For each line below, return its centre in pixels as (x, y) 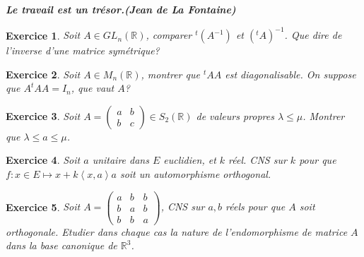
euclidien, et (190, 160)
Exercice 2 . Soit (43, 74)
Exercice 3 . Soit (43, 115)
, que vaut (93, 88)
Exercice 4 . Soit (43, 160)
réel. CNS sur (258, 160)
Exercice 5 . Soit (43, 207)
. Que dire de (313, 35)
